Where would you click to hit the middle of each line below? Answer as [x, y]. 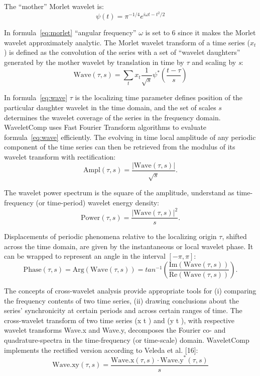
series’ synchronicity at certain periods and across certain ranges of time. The [123, 310]
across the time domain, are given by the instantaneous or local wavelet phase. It [129, 246]
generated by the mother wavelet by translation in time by [94, 62]
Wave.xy [66, 365]
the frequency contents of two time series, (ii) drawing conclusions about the [121, 300]
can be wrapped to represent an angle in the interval [85, 256]
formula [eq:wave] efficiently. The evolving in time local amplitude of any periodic [130, 137]
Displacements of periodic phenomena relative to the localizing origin [110, 236]
